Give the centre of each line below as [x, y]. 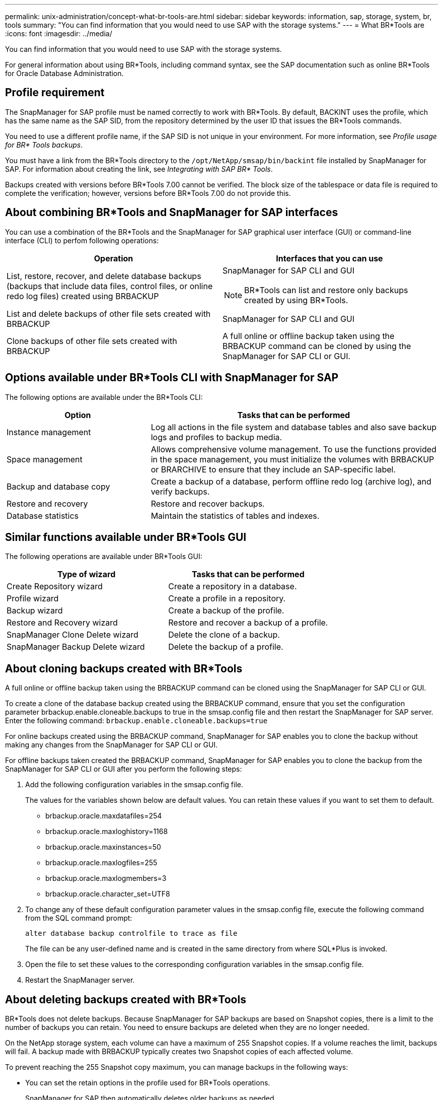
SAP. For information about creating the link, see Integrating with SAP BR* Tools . [139, 169]
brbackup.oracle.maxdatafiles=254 [104, 816]
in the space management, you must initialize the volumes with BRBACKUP [292, 459]
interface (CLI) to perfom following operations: [82, 240]
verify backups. [180, 491]
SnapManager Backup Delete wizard [76, 647]
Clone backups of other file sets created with [92, 341]
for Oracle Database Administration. [64, 73]
